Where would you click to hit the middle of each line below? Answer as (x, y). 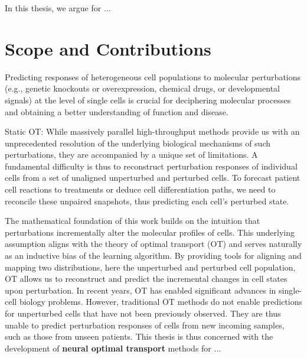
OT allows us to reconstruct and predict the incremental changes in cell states (146, 279)
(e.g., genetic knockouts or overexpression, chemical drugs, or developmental (142, 88)
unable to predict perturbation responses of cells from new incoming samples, (145, 325)
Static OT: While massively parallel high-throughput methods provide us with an (152, 131)
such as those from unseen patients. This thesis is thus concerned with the (139, 336)
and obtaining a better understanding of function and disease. (117, 111)
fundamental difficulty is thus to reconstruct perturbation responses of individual (151, 166)
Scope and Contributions (108, 48)
